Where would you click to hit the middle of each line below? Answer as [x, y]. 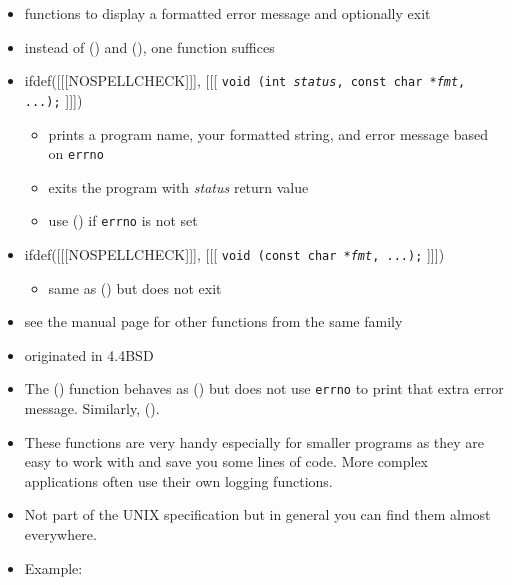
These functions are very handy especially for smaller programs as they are [254, 441]
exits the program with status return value [178, 186]
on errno [76, 153]
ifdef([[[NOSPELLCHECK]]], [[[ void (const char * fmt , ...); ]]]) [234, 254]
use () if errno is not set [123, 220]
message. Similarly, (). [92, 408]
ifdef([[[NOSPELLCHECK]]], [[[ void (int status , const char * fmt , [245, 80]
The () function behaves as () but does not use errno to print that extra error [264, 388]
